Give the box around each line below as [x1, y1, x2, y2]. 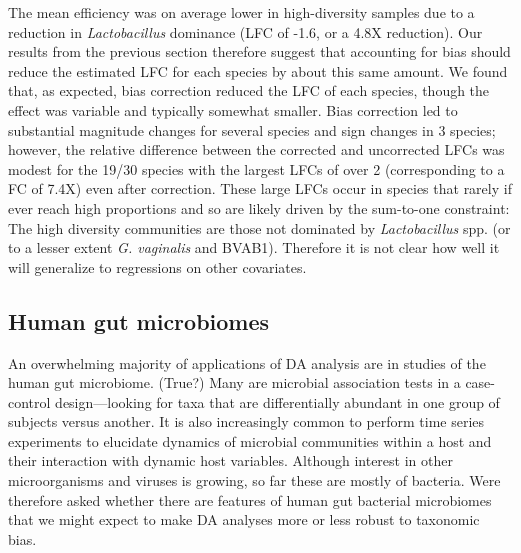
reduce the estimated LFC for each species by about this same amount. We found [8, 60, 508, 81]
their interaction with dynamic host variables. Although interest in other [8, 450, 453, 471]
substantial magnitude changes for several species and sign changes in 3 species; [8, 119, 496, 140]
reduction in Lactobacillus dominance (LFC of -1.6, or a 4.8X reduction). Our [8, 21, 483, 42]
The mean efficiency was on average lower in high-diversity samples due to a [8, 2, 475, 22]
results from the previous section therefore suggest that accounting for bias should [8, 41, 511, 62]
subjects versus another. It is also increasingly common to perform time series [8, 411, 485, 432]
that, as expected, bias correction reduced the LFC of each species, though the [8, 80, 490, 101]
